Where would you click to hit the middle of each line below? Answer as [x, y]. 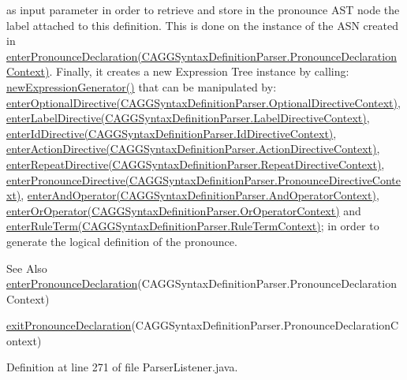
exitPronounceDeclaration [69, 325]
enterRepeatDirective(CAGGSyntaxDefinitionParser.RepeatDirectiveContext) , [196, 164]
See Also [27, 268]
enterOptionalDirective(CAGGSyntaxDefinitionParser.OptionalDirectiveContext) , [203, 102]
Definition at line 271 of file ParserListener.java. [122, 367]
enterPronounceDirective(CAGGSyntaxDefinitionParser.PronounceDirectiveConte [203, 179]
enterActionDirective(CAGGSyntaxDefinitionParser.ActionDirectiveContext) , [193, 149]
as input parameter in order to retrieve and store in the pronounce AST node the [203, 9]
